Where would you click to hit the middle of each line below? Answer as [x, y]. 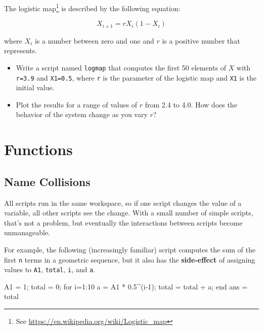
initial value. [35, 87]
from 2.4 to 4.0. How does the [191, 104]
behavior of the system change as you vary [82, 114]
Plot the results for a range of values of [77, 104]
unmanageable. [27, 232]
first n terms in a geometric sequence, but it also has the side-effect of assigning [130, 259]
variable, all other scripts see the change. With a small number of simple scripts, [129, 213]
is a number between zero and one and [94, 40]
